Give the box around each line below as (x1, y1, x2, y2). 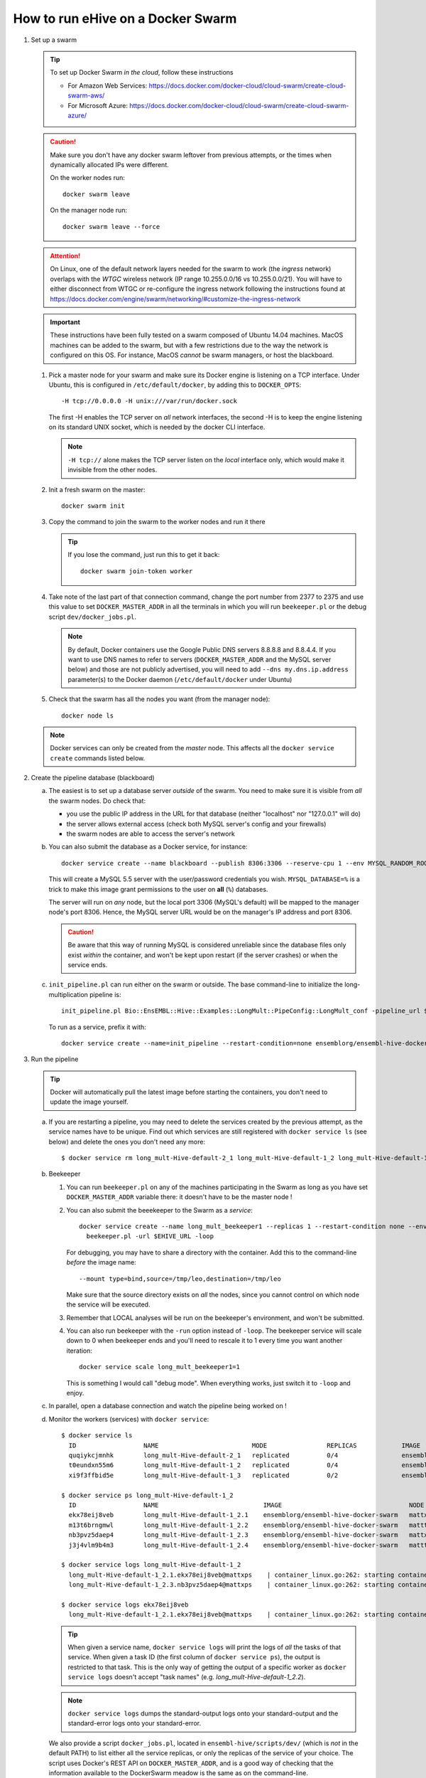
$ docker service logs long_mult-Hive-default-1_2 (61, 1561, 241, 1569)
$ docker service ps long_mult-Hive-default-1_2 (61, 1491, 234, 1499)
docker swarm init (61, 502, 126, 510)
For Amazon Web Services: (67, 81, 148, 90)
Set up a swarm (31, 36, 77, 44)
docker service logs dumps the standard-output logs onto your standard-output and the (67, 1709, 339, 1718)
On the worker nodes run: (50, 174, 126, 182)
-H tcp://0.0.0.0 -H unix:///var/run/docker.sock (61, 397, 238, 405)
